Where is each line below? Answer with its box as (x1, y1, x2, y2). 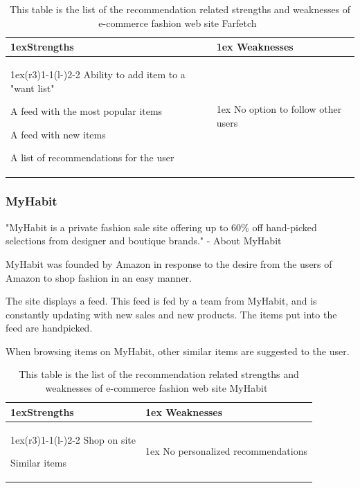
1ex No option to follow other (216, 102, 342, 116)
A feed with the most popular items (10, 104, 163, 118)
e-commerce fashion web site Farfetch (98, 15, 257, 30)
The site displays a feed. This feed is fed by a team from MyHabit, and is (6, 293, 317, 308)
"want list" (10, 80, 55, 95)
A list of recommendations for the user (10, 150, 174, 165)
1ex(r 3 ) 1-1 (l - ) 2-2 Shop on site (10, 432, 136, 446)
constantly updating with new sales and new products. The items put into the (6, 307, 337, 321)
